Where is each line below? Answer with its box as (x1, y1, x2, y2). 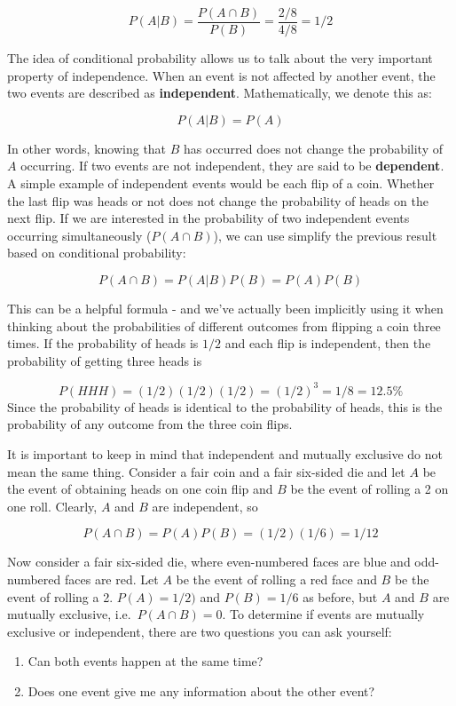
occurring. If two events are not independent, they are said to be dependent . (20, 156, 444, 175)
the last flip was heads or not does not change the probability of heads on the (7, 191, 428, 210)
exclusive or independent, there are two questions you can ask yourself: (7, 622, 392, 640)
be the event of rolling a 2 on (290, 480, 449, 498)
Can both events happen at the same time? (28, 652, 263, 670)
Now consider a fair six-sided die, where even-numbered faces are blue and (7, 552, 411, 571)
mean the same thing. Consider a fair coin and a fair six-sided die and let (7, 462, 405, 480)
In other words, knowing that (7, 139, 167, 157)
